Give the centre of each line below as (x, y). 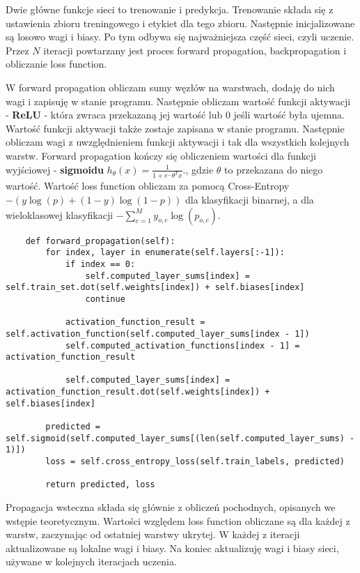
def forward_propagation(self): (100, 241)
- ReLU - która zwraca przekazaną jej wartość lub (114, 115)
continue (105, 299)
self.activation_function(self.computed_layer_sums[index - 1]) (158, 334)
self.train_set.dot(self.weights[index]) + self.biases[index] (155, 288)
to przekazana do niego (274, 169)
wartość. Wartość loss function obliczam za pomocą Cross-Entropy (148, 186)
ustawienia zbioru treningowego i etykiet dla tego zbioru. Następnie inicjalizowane (180, 23)
